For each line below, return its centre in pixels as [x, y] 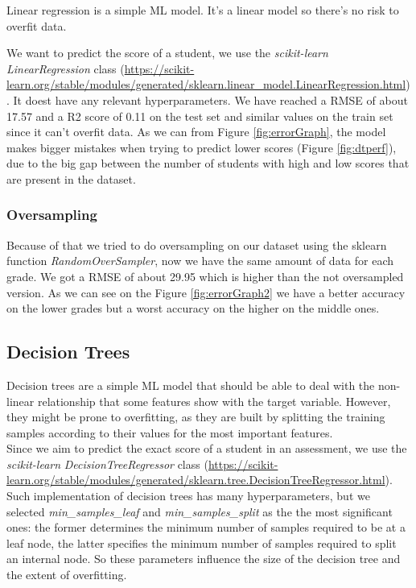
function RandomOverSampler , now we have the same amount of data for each [200, 261]
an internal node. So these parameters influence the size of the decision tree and [204, 559]
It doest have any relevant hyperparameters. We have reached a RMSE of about [210, 99]
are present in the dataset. [71, 178]
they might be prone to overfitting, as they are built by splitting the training [196, 417]
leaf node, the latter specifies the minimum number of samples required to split [202, 542]
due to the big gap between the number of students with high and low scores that [208, 163]
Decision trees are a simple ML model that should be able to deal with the [191, 385]
